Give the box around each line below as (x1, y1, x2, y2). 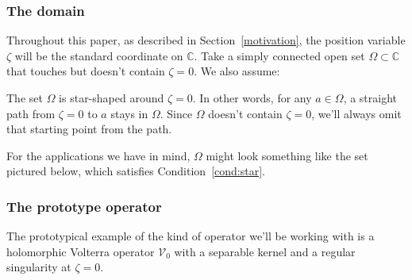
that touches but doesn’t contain (6, 63, 165, 79)
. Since (160, 105, 193, 121)
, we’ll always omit (311, 105, 402, 121)
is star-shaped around (59, 90, 164, 105)
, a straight (343, 90, 398, 105)
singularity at (6, 259, 71, 275)
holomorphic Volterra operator (6, 243, 155, 259)
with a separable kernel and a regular (174, 243, 356, 259)
